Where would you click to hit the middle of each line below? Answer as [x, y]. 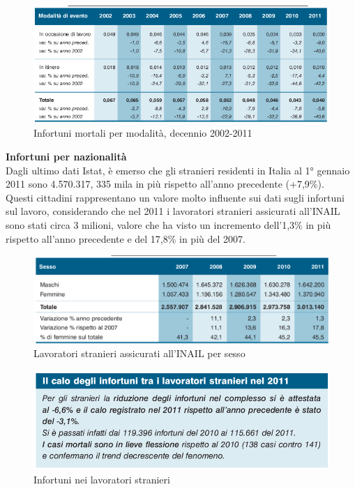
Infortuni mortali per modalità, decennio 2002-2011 [143, 133]
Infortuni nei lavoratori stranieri [102, 479]
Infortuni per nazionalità [66, 157]
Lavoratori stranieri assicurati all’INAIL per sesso [139, 353]
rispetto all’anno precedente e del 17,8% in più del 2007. [126, 238]
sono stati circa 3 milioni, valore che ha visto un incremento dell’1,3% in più [168, 224]
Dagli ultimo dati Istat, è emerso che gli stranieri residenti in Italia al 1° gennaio [178, 170]
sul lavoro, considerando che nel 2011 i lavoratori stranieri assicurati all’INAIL [173, 211]
